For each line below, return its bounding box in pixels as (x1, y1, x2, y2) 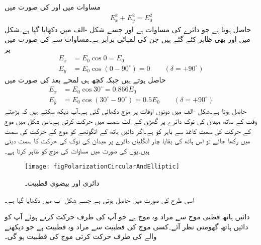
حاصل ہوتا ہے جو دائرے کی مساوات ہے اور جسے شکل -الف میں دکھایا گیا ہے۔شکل (5, 24, 251, 34)
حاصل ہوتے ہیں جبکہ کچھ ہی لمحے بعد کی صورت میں (5, 74, 166, 85)
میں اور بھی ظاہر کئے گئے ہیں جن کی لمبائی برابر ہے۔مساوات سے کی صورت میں (5, 34, 250, 44)
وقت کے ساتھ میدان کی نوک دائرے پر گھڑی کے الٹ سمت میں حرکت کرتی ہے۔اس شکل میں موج (5, 115, 257, 126)
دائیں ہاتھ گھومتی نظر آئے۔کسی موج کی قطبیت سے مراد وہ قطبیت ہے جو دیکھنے (5, 221, 248, 231)
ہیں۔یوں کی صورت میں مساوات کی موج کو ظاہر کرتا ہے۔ (5, 145, 150, 155)
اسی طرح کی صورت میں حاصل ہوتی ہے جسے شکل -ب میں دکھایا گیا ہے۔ (5, 194, 194, 205)
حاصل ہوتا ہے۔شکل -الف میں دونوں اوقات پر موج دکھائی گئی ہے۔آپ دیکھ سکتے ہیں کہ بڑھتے (5, 106, 246, 116)
